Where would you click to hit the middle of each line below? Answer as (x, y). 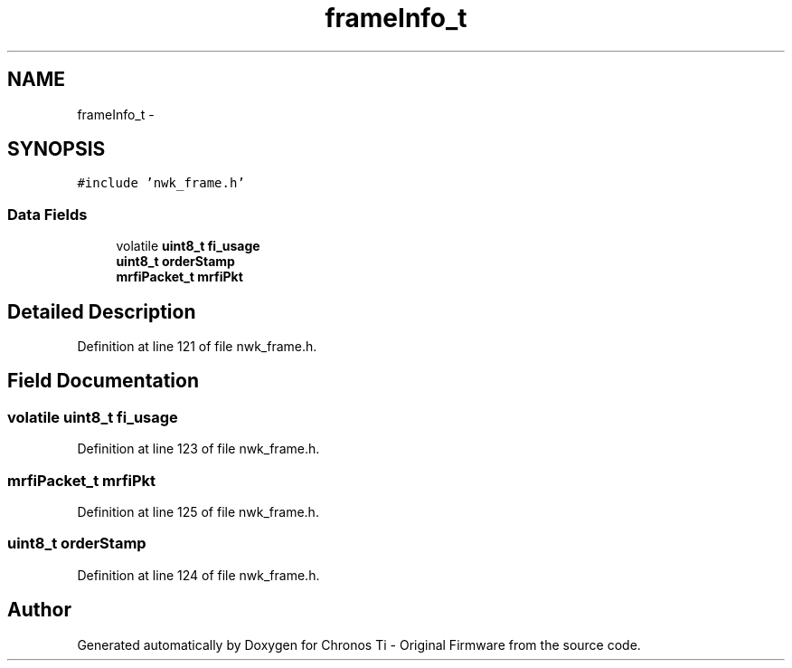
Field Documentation (103, 381)
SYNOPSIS (57, 149)
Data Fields (47, 214)
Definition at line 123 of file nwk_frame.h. (198, 449)
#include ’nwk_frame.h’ (161, 183)
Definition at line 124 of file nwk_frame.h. (198, 575)
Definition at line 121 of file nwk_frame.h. (197, 347)
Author (39, 610)
